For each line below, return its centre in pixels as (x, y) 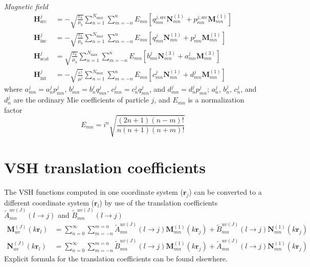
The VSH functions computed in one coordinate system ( (94, 192)
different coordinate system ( (49, 202)
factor (13, 109)
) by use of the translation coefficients (159, 202)
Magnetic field (26, 6)
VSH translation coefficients (105, 167)
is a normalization (216, 100)
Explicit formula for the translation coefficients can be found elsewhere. (116, 259)
